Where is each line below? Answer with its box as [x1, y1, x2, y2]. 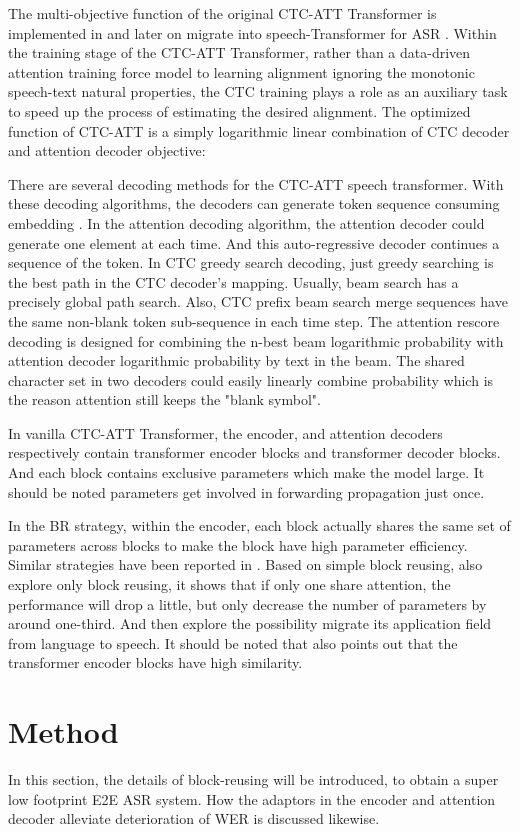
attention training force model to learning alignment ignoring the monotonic [8, 61, 475, 82]
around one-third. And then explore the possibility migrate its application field [8, 613, 492, 634]
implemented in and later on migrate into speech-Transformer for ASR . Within [8, 22, 497, 43]
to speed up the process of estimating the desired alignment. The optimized [8, 100, 471, 121]
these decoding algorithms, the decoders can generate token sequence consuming [8, 193, 500, 214]
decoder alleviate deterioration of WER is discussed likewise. [8, 808, 380, 829]
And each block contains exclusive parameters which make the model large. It [8, 462, 485, 483]
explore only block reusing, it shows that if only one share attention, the [8, 574, 451, 595]
